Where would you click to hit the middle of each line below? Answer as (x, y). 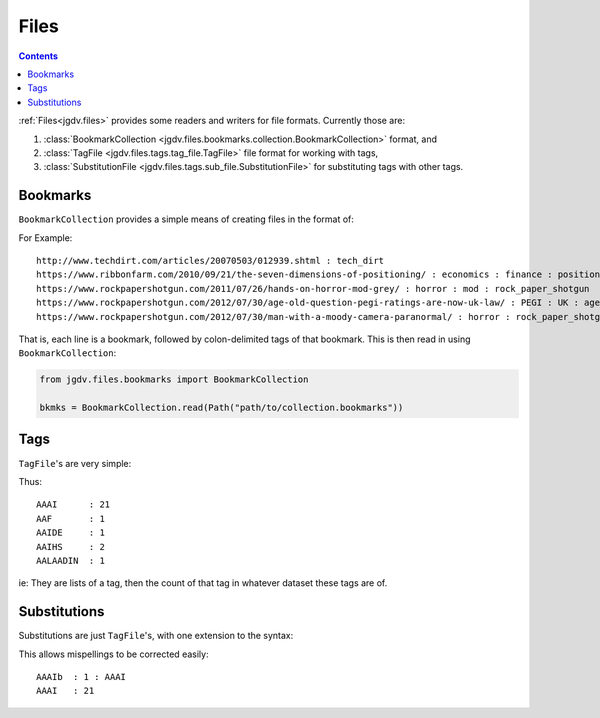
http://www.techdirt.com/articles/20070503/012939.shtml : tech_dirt (210, 260)
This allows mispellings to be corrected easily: (113, 654)
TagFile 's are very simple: (75, 463)
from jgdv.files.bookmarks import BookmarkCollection (174, 379)
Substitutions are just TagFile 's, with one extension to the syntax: (156, 636)
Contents (38, 56)
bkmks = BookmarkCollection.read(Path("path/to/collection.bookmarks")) (221, 408)
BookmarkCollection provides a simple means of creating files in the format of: (186, 219)
